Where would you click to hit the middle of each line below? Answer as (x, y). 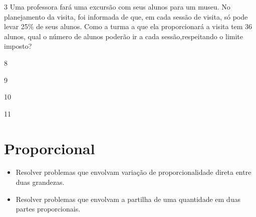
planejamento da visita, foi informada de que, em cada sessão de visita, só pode (126, 16)
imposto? (18, 46)
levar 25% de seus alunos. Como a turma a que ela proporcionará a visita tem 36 (128, 26)
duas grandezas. (40, 182)
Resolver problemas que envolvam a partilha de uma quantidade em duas (128, 199)
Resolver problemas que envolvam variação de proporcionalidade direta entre (134, 172)
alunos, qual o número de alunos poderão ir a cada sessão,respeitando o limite (124, 36)
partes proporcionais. (48, 209)
